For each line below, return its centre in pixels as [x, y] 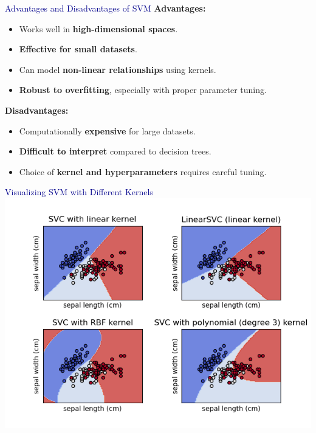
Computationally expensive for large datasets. [107, 130]
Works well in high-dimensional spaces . [98, 28]
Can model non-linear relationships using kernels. [118, 69]
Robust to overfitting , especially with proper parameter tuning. [143, 90]
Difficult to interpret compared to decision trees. [115, 151]
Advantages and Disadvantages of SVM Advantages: [105, 8]
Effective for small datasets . [78, 49]
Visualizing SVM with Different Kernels [79, 192]
